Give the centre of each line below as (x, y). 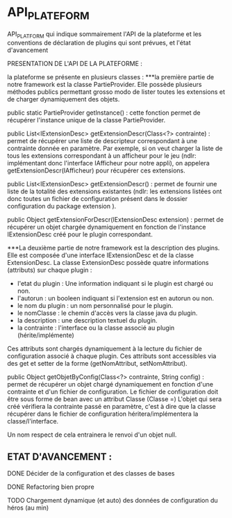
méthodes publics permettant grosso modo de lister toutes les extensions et (116, 92)
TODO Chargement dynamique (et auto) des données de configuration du (113, 501)
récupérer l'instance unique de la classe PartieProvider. (86, 120)
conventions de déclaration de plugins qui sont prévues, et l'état (99, 43)
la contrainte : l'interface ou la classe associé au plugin (96, 328)
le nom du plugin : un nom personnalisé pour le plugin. (95, 306)
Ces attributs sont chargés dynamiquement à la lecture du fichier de (105, 349)
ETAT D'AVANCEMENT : (60, 456)
